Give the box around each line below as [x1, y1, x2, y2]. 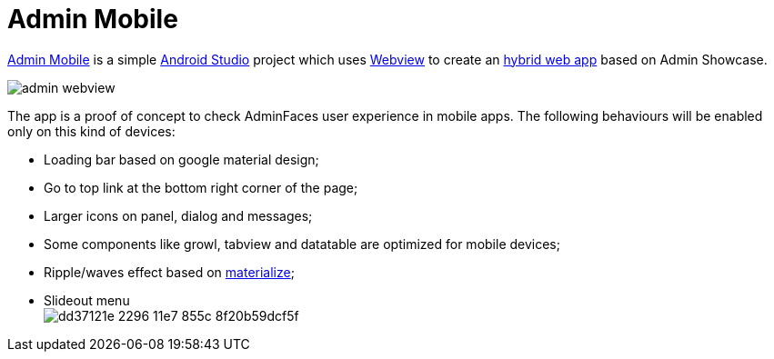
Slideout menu [44, 292, 130, 308]
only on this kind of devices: [7, 123, 176, 139]
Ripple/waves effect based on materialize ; [44, 264, 295, 280]
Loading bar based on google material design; [44, 151, 319, 167]
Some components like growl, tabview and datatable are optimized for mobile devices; [44, 235, 560, 252]
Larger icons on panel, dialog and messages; [44, 207, 313, 224]
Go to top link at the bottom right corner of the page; [44, 179, 358, 195]
